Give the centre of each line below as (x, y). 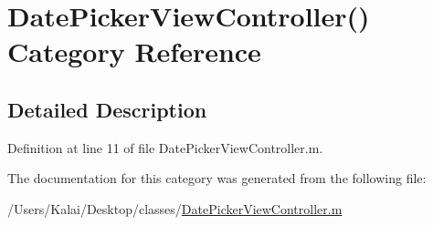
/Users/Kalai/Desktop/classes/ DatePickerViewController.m (175, 208)
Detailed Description (107, 109)
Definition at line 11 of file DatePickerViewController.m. (165, 147)
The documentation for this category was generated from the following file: (217, 178)
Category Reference (134, 51)
